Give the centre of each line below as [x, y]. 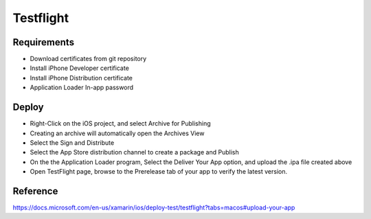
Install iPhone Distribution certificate [81, 78]
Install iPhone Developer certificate [80, 68]
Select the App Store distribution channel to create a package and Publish [135, 152]
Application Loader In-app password [82, 88]
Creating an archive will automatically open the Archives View [117, 133]
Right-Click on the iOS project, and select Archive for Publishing [120, 124]
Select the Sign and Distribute [72, 142]
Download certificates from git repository [88, 59]
